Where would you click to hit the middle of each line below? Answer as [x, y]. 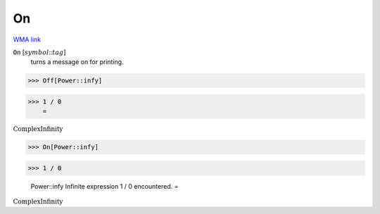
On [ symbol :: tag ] [39, 52]
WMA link [27, 39]
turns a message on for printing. [77, 62]
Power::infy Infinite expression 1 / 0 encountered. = [104, 187]
